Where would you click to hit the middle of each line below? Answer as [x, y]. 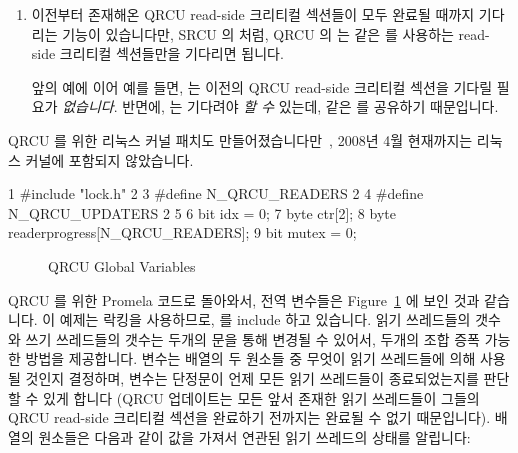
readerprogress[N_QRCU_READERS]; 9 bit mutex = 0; [182, 232]
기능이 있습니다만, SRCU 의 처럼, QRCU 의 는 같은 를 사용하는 [258, 33]
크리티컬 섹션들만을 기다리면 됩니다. [171, 53]
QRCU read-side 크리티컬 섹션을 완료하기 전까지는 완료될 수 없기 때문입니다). [249, 417]
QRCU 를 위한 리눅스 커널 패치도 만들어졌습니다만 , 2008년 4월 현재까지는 [240, 139]
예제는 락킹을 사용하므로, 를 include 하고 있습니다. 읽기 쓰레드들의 [265, 319]
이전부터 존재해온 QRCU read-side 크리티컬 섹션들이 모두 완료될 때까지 [253, 14]
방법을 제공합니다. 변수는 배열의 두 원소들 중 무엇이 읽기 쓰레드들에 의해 [250, 358]
